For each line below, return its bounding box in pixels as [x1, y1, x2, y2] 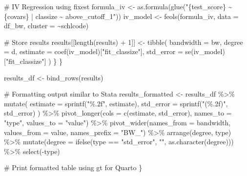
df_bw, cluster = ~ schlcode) [4, 20, 89, 31]
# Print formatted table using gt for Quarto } [4, 162, 143, 173]
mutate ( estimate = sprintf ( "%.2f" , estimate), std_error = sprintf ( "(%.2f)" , [4, 98, 228, 108]
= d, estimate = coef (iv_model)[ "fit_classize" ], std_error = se [4, 46, 191, 57]
